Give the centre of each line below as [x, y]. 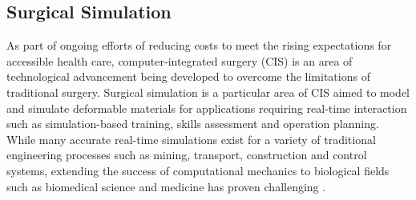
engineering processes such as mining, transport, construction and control [187, 155]
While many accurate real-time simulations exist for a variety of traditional [191, 139]
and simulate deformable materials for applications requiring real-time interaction [207, 108]
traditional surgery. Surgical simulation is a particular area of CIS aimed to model [208, 92]
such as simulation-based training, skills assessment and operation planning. [193, 124]
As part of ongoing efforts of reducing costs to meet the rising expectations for [199, 45]
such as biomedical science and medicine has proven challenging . [166, 186]
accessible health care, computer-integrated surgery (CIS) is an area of [180, 60]
